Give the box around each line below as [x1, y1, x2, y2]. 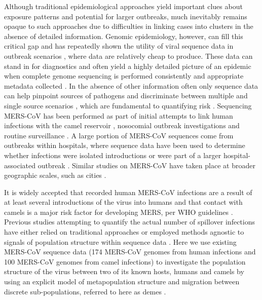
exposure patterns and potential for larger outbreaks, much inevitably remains [4, 11, 247, 21]
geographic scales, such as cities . [4, 170, 106, 180]
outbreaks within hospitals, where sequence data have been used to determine [4, 140, 245, 151]
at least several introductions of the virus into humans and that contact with [4, 197, 243, 207]
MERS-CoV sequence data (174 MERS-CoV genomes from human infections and [4, 246, 256, 257]
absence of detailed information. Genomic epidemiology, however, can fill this [4, 30, 243, 41]
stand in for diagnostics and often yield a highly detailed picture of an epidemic [4, 60, 251, 71]
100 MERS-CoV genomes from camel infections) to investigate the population [4, 256, 246, 267]
